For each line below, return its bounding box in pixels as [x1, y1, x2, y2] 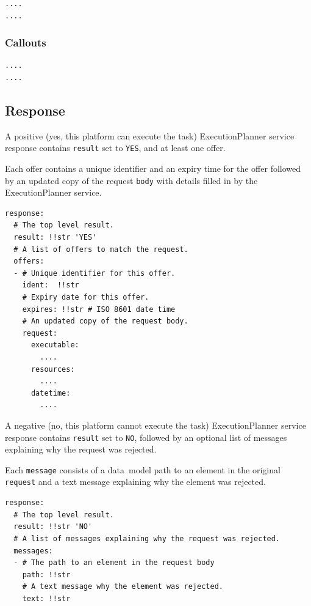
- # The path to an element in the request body [13, 558, 215, 567]
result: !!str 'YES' [13, 233, 97, 242]
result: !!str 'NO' [13, 522, 93, 531]
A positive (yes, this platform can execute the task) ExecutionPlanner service [5, 129, 295, 142]
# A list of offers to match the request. [13, 245, 188, 254]
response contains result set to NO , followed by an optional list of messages [5, 430, 287, 443]
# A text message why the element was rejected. [22, 582, 223, 591]
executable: [30, 341, 79, 350]
